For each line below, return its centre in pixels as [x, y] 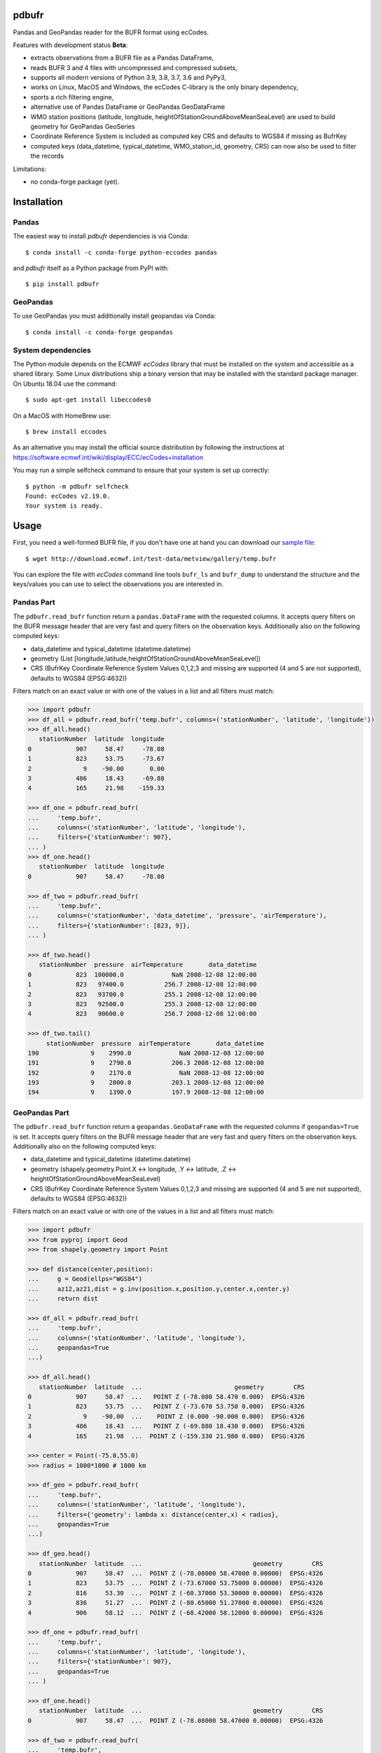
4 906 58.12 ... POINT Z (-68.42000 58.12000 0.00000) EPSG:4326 [175, 1612]
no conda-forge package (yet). [75, 182]
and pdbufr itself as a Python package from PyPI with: [91, 268]
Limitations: [30, 169]
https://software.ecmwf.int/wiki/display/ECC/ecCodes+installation [108, 457]
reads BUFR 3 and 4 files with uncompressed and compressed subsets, [134, 67]
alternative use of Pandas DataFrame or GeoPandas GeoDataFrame [128, 107]
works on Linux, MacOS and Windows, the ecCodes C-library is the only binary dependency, [164, 87]
